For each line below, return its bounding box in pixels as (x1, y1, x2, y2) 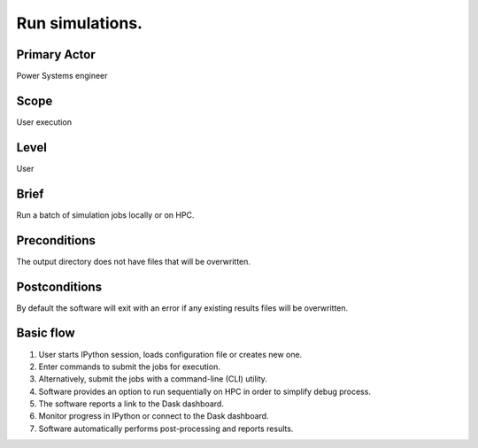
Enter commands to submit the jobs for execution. (38, 361, 220, 372)
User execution (16, 116, 73, 127)
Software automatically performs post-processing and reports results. (38, 423, 294, 434)
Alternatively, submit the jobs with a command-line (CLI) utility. (38, 374, 267, 384)
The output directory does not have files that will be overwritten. (16, 256, 251, 266)
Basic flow (16, 326, 75, 341)
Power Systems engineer (16, 71, 108, 81)
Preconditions (16, 233, 96, 248)
